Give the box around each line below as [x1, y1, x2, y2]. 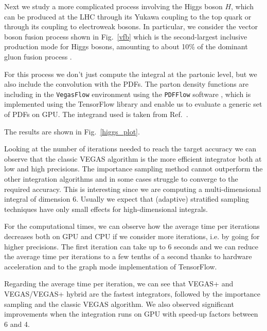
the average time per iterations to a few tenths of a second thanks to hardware [4, 251, 252, 262]
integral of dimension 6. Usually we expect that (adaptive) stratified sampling [4, 193, 250, 204]
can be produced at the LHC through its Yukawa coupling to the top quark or [4, 11, 252, 22]
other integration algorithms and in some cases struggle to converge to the [4, 173, 238, 184]
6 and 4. [4, 318, 30, 329]
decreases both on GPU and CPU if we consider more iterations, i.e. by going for [4, 230, 260, 241]
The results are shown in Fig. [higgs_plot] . [4, 126, 140, 137]
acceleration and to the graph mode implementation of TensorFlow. [4, 261, 217, 271]
